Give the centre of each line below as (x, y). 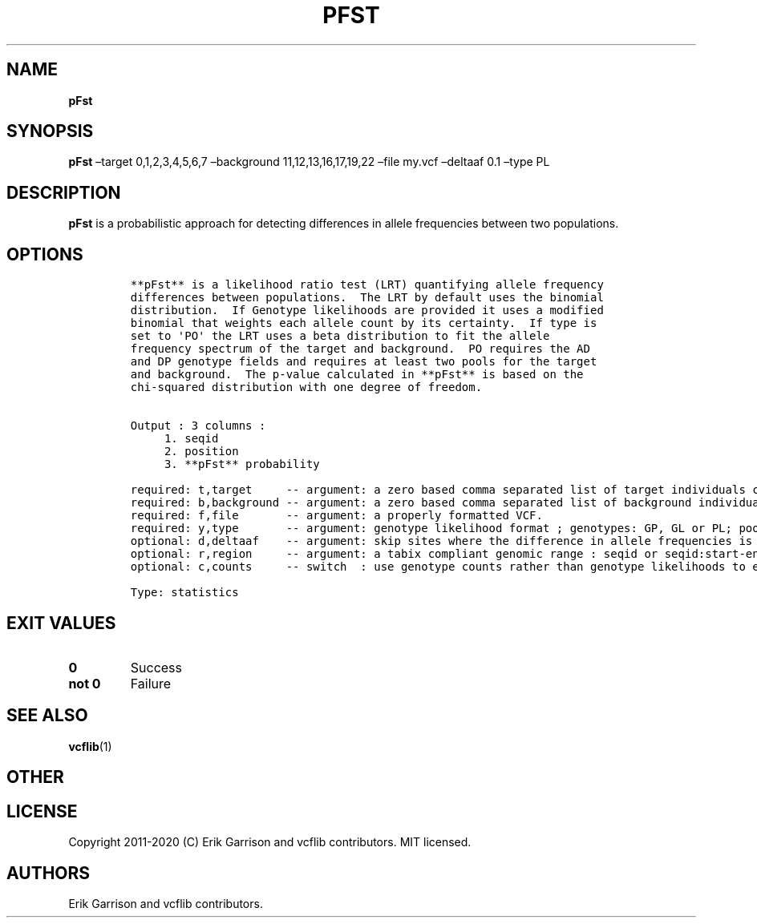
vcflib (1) (90, 746)
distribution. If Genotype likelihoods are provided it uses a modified (367, 311)
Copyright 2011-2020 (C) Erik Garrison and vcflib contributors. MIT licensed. (270, 842)
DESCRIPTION (64, 192)
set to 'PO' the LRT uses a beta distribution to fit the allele (340, 336)
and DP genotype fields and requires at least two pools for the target (364, 362)
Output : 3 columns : (198, 426)
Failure (151, 683)
